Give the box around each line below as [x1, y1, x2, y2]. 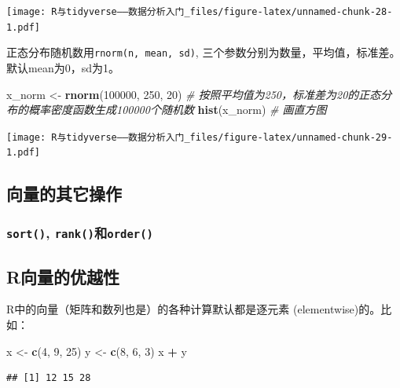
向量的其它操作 [6, 181, 122, 206]
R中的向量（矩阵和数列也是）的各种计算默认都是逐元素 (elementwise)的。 [6, 301, 381, 317]
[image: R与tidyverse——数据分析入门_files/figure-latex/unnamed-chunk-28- [6, 6, 393, 17]
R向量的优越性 [6, 264, 120, 288]
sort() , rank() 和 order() [6, 222, 153, 242]
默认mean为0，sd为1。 [6, 59, 119, 75]
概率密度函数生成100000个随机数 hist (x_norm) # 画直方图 [28, 101, 327, 118]
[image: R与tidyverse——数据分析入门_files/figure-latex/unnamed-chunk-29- [6, 131, 393, 143]
